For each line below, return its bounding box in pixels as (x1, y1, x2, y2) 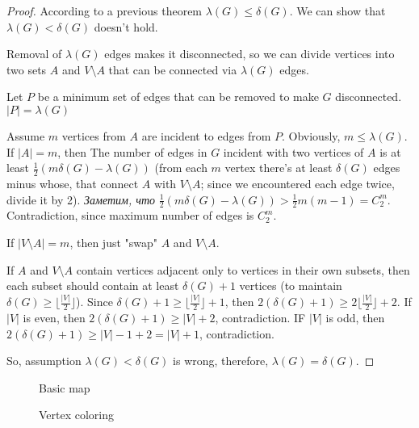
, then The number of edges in (57, 143, 207, 160)
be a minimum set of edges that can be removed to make (37, 88, 319, 105)
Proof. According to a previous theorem (6, 2, 203, 19)
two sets (6, 61, 47, 78)
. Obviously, (282, 127, 341, 144)
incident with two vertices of (223, 143, 364, 160)
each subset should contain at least (6, 277, 179, 294)
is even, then (23, 308, 86, 325)
